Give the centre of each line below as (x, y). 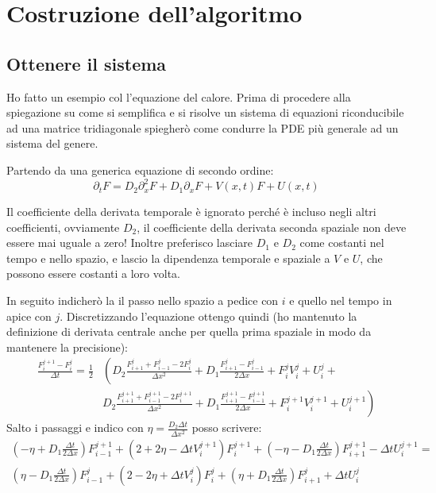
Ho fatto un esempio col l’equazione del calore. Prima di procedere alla (179, 96)
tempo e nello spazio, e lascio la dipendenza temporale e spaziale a (168, 258)
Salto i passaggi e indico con (75, 428)
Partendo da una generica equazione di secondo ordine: (140, 169)
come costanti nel (342, 243)
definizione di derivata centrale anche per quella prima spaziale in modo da (189, 331)
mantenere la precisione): (67, 347)
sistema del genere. (52, 143)
